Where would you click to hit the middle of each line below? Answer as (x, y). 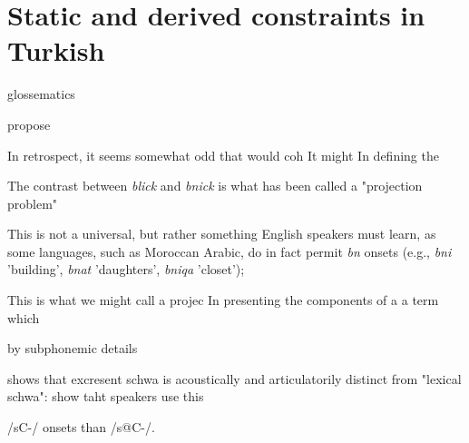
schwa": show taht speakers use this (106, 396)
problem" (33, 203)
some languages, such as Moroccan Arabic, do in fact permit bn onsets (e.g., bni (230, 251)
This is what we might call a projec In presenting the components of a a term (223, 300)
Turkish (56, 50)
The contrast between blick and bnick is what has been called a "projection (215, 186)
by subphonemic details (73, 348)
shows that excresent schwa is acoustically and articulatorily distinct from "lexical (234, 378)
